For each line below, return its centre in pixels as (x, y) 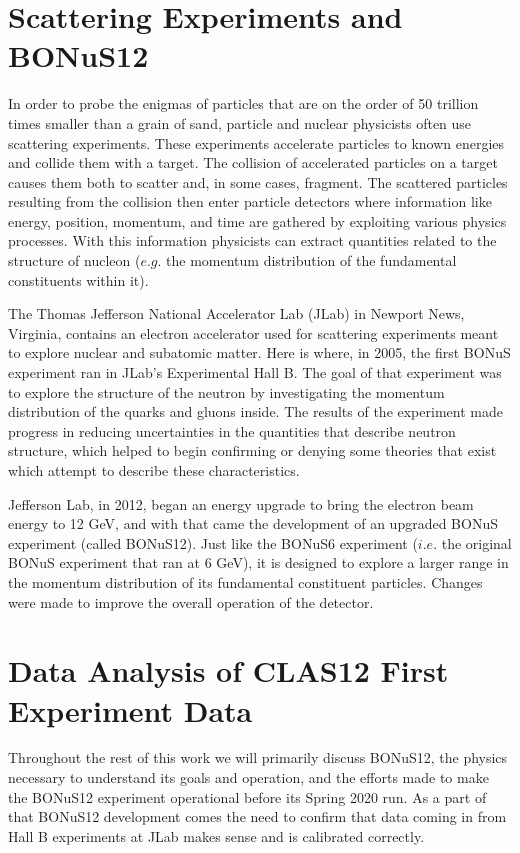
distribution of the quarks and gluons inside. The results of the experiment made (255, 411)
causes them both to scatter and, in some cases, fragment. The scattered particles (258, 181)
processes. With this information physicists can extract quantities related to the (252, 240)
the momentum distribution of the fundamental (311, 260)
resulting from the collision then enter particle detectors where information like (250, 201)
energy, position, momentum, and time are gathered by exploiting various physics (257, 220)
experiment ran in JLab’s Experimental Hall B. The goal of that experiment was (255, 372)
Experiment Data (130, 709)
